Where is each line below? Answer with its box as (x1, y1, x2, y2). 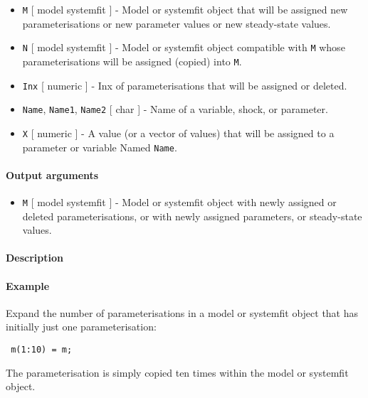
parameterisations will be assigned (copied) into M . (22, 53, 242, 68)
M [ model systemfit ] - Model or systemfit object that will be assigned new (22, 2, 348, 16)
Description (6, 250, 64, 265)
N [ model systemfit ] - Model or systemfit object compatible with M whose (22, 40, 345, 55)
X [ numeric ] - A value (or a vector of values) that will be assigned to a (22, 125, 335, 140)
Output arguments (6, 167, 99, 182)
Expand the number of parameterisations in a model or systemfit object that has (6, 305, 359, 320)
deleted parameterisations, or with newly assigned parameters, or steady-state (22, 208, 362, 223)
